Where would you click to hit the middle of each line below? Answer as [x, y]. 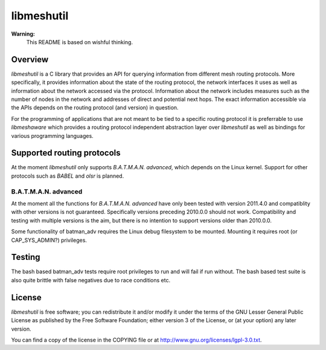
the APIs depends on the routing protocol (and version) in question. [95, 108]
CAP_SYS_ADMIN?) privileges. [49, 240]
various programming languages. [52, 135]
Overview [30, 60]
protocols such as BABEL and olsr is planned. [68, 176]
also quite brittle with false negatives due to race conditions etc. [91, 280]
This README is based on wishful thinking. [79, 42]
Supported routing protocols [66, 153]
